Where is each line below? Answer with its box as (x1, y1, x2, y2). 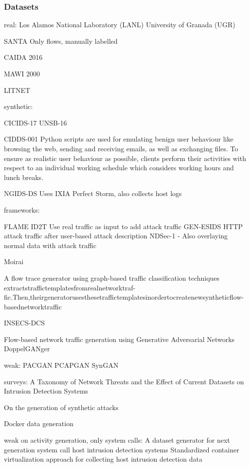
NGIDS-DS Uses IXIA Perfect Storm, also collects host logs (4, 188, 182, 198)
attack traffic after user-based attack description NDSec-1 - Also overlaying (4, 231, 228, 241)
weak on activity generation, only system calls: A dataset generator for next (4, 435, 230, 445)
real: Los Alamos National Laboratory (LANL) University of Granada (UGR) (4, 19, 235, 30)
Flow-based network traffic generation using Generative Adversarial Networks (4, 334, 235, 344)
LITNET (4, 85, 31, 95)
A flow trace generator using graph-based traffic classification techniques (4, 272, 220, 283)
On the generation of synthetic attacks (4, 402, 119, 412)
